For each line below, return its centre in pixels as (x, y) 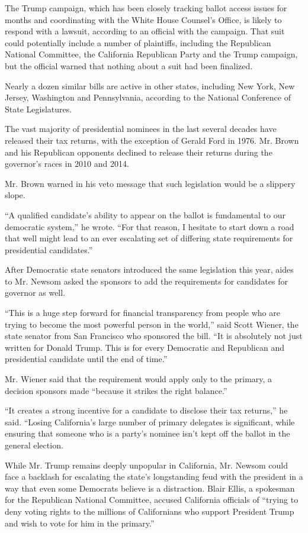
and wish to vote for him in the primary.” (80, 523)
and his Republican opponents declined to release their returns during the (139, 152)
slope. (15, 195)
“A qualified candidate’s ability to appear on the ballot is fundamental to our (145, 214)
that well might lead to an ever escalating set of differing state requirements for (149, 238)
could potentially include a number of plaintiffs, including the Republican (138, 42)
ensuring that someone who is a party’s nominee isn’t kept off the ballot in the (147, 433)
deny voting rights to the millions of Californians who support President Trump (150, 511)
